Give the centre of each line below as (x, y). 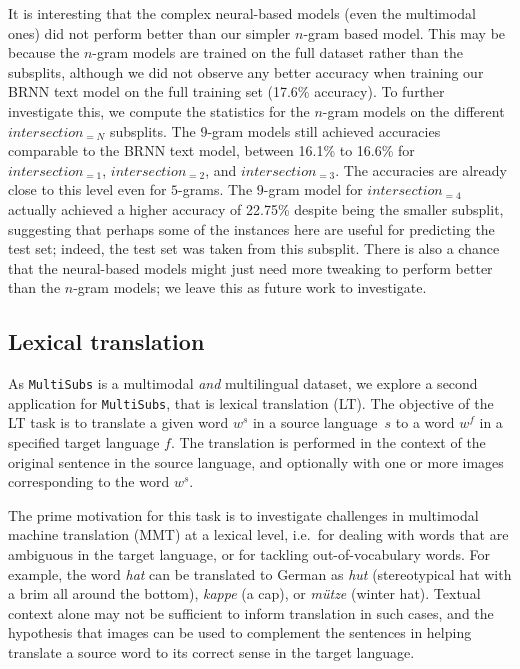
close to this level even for (87, 189)
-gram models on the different (413, 110)
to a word (425, 422)
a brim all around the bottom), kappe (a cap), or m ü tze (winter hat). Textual (244, 593)
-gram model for (313, 189)
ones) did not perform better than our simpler (149, 32)
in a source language (315, 422)
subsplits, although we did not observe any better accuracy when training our (246, 71)
